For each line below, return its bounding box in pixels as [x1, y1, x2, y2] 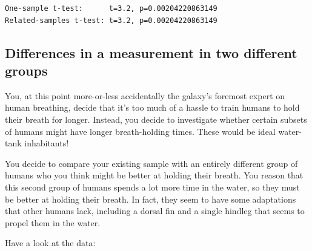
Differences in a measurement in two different [5, 43, 297, 62]
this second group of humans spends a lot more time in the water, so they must [5, 180, 300, 193]
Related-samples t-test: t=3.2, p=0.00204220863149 [5, 16, 217, 25]
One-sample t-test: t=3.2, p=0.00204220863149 [5, 4, 217, 13]
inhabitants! [24, 137, 69, 149]
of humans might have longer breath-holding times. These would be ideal [5, 125, 276, 137]
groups [5, 60, 48, 79]
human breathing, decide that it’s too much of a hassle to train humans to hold [5, 101, 300, 114]
